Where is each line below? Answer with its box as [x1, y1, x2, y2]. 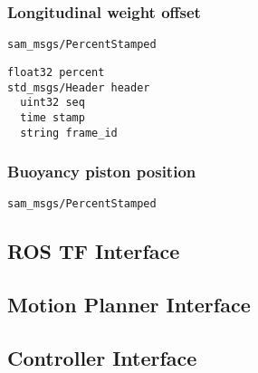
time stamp [20, 110, 85, 124]
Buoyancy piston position [7, 160, 196, 183]
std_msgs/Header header [7, 81, 150, 94]
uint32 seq [20, 96, 85, 110]
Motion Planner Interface [7, 291, 251, 319]
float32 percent [7, 65, 105, 79]
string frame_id [20, 126, 118, 139]
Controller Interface [7, 343, 197, 371]
